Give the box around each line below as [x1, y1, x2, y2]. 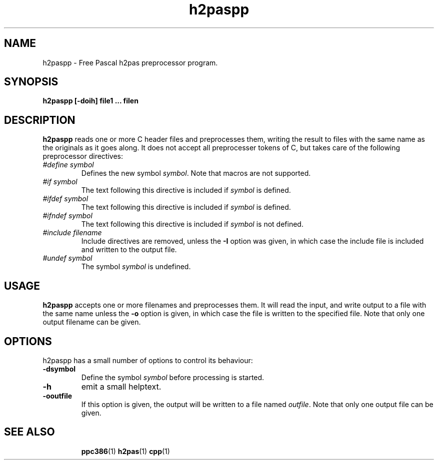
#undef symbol [42, 254, 92, 263]
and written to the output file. [81, 245, 177, 254]
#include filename [42, 228, 102, 237]
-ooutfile [42, 391, 72, 400]
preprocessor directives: [42, 152, 123, 161]
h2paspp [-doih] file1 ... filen [42, 96, 138, 105]
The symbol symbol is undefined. [81, 262, 191, 271]
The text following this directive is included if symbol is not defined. [81, 220, 303, 229]
